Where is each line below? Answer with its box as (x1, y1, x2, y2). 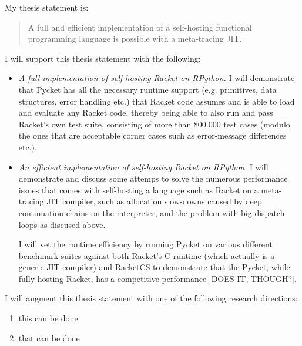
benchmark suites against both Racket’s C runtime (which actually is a (18, 249, 275, 261)
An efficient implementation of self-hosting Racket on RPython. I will (18, 160, 269, 173)
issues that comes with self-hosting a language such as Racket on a (18, 183, 259, 196)
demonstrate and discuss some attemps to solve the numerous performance (18, 172, 288, 184)
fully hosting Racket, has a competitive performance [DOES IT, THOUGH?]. (18, 272, 297, 284)
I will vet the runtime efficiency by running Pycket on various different (18, 238, 273, 250)
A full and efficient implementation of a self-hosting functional (28, 21, 252, 33)
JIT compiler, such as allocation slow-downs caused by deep (46, 195, 262, 207)
